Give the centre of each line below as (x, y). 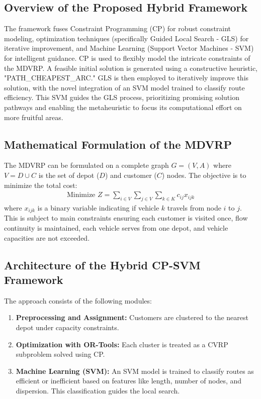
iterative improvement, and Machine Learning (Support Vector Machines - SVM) (129, 48)
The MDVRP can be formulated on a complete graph (86, 165)
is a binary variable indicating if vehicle (98, 207)
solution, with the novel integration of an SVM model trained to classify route (124, 87)
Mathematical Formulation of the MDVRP (118, 144)
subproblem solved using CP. (60, 354)
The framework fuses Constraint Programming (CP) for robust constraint (118, 28)
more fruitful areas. (34, 117)
